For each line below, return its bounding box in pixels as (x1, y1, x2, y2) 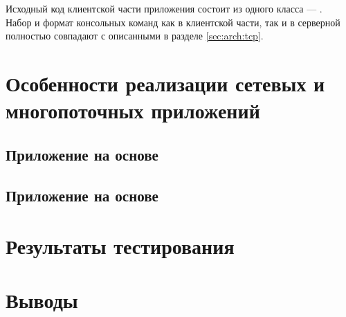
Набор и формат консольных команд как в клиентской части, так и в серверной (6, 15, 340, 29)
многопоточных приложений (6, 96, 260, 125)
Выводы (6, 286, 78, 314)
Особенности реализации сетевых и (6, 69, 325, 97)
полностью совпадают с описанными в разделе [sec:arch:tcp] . (6, 28, 264, 43)
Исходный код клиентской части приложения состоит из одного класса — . (6, 1, 322, 15)
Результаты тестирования (6, 232, 235, 260)
